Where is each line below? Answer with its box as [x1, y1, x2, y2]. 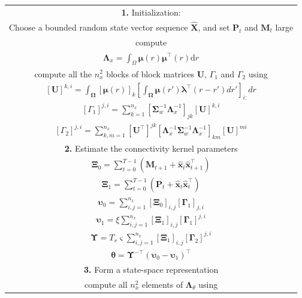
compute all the [34, 67, 92, 80]
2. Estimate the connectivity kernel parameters [64, 142, 238, 154]
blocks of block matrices [106, 67, 194, 80]
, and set [198, 20, 230, 33]
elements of [141, 278, 183, 290]
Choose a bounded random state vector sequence [9, 20, 188, 33]
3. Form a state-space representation [83, 263, 219, 275]
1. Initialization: [121, 5, 181, 18]
